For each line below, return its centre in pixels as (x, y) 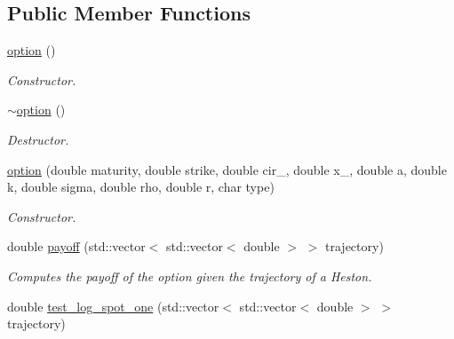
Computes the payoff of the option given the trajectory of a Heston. (190, 276)
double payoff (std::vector (76, 246)
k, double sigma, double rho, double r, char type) (141, 187)
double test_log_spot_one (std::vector (113, 306)
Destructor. (38, 139)
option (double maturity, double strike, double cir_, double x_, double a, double (227, 169)
